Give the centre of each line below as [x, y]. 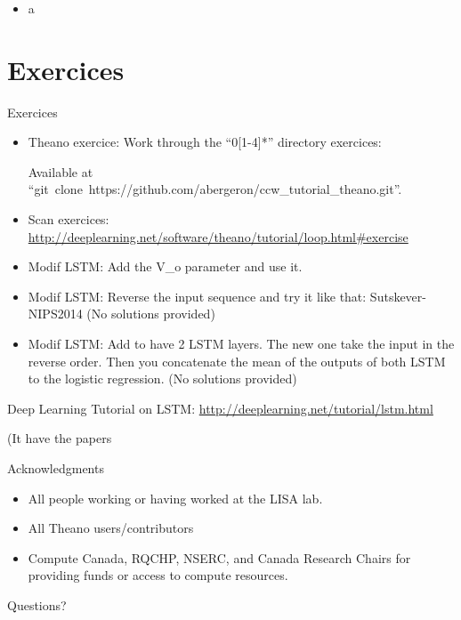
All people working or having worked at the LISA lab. [175, 498]
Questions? [37, 604]
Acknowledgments [56, 467]
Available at [61, 171]
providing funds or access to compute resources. [158, 575]
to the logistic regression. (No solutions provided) [162, 378]
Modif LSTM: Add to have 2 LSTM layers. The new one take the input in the [241, 343]
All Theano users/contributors [111, 528]
